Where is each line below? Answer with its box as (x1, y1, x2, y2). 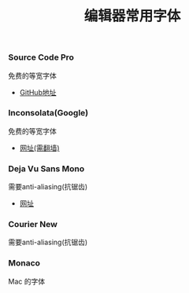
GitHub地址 (19, 87, 57, 97)
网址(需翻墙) (19, 143, 61, 152)
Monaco (8, 258, 41, 269)
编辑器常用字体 (83, 7, 181, 25)
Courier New (8, 219, 57, 230)
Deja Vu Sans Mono (8, 163, 85, 174)
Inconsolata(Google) (8, 108, 89, 119)
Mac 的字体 (8, 277, 46, 286)
